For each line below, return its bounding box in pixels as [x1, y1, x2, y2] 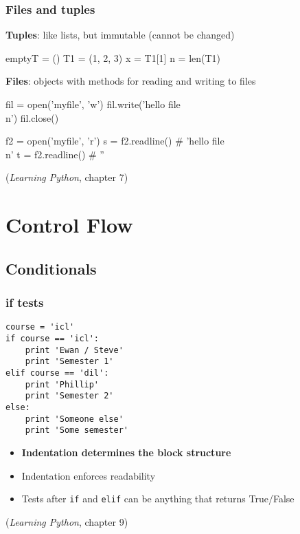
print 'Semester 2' [25, 391, 114, 401]
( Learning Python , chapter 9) [5, 514, 128, 528]
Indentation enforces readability [21, 468, 156, 482]
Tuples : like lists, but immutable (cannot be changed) [5, 28, 235, 42]
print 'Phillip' [25, 379, 100, 389]
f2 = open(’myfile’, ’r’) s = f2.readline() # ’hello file [5, 133, 224, 148]
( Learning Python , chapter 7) [5, 170, 128, 184]
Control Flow [5, 211, 133, 239]
